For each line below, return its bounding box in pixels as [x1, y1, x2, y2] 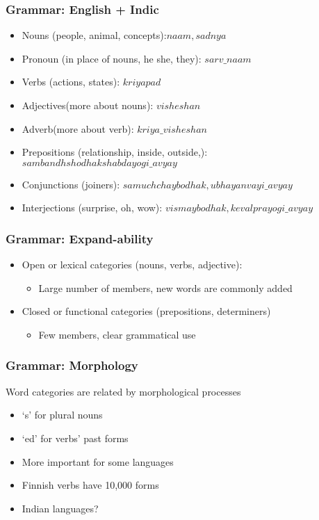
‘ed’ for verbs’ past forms [22, 430, 129, 445]
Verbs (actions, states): [22, 74, 120, 89]
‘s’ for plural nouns [22, 407, 103, 422]
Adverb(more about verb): [22, 121, 134, 136]
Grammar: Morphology [6, 357, 138, 374]
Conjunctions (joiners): [22, 177, 120, 191]
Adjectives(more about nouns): [22, 98, 154, 112]
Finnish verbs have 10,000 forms [22, 478, 159, 492]
